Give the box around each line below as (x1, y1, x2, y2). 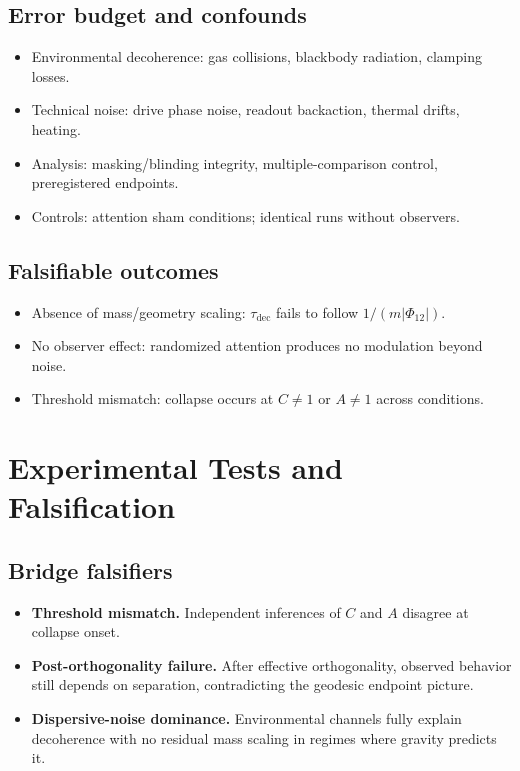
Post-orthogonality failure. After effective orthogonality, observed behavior (31, 654, 512, 675)
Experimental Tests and (8, 447, 343, 488)
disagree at (402, 601, 469, 622)
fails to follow (276, 301, 359, 322)
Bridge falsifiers (8, 554, 173, 585)
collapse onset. (31, 621, 120, 642)
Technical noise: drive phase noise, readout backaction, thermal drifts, (31, 99, 460, 120)
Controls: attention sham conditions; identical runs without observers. (31, 205, 460, 226)
